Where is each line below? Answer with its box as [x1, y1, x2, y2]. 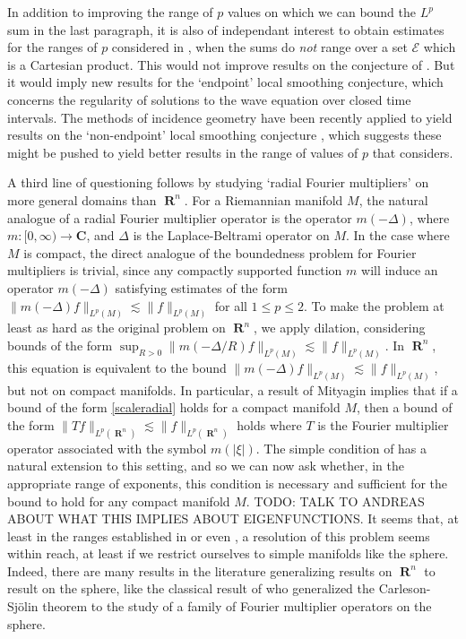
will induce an [361, 261, 438, 280]
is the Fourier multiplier [317, 415, 449, 434]
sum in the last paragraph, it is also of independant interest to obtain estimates [7, 20, 444, 39]
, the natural [358, 190, 428, 209]
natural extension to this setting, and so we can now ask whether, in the [7, 456, 405, 475]
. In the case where [346, 226, 450, 245]
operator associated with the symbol [7, 438, 207, 457]
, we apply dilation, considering [253, 318, 426, 337]
